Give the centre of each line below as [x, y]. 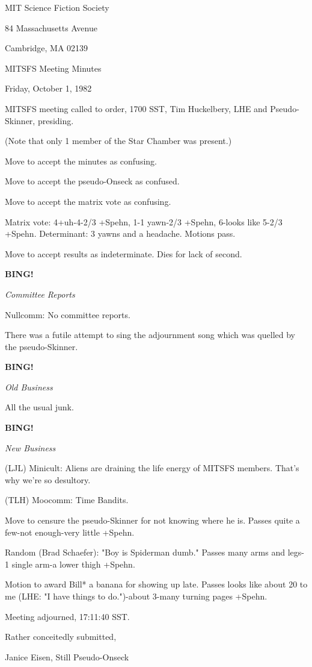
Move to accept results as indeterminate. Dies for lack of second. [124, 253]
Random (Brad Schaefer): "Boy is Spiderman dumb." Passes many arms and [145, 552]
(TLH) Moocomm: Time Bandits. [67, 500]
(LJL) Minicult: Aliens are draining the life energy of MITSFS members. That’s [152, 468]
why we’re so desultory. [48, 479]
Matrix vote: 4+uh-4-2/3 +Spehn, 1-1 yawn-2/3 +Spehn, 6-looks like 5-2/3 [144, 221]
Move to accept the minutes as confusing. [81, 161]
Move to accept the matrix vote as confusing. [88, 201]
